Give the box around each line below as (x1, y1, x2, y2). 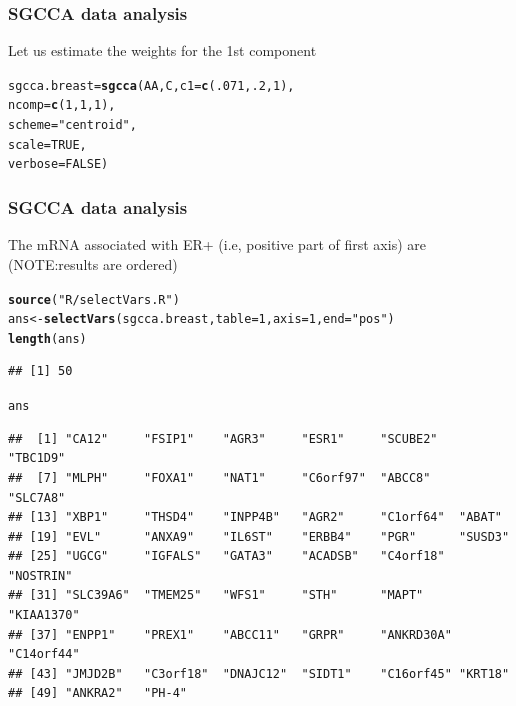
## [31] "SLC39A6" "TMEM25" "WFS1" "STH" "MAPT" (8, 588, 424, 603)
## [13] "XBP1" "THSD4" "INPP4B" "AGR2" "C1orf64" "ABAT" (8, 510, 502, 525)
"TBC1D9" (8, 451, 66, 466)
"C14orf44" (8, 647, 80, 662)
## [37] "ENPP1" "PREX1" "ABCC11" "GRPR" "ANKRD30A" (8, 627, 452, 642)
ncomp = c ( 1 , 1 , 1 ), (8, 98, 116, 113)
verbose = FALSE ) (8, 157, 109, 172)
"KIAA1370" (8, 608, 80, 623)
